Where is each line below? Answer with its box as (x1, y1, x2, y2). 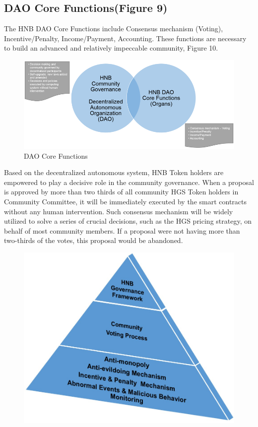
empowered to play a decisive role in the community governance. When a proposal (4, 177, 254, 187)
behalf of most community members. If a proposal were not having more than (4, 225, 240, 236)
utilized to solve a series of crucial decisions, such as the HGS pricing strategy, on (4, 216, 252, 226)
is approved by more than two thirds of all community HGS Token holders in (4, 186, 239, 197)
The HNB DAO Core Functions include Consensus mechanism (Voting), (4, 23, 223, 34)
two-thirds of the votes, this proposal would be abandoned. (4, 235, 183, 245)
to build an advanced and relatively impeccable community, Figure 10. (4, 43, 218, 53)
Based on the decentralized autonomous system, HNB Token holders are (4, 167, 224, 178)
